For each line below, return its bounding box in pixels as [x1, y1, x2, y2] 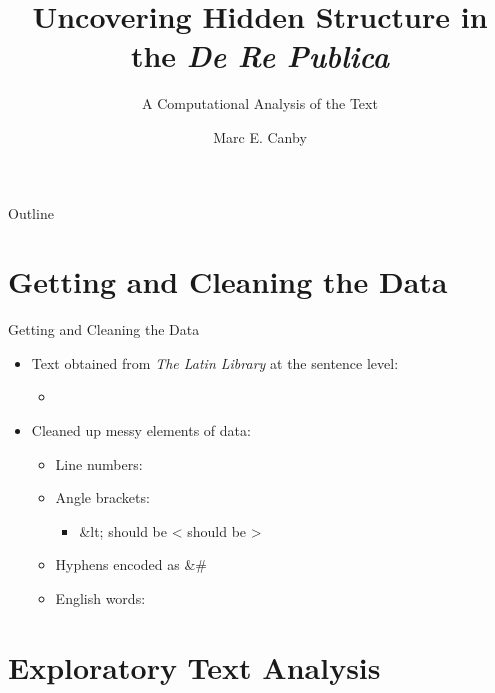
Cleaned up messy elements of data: [31, 420, 251, 440]
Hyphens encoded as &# [55, 554, 208, 575]
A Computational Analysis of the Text [142, 93, 378, 114]
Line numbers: [55, 453, 143, 474]
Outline [8, 202, 54, 223]
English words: [55, 587, 146, 608]
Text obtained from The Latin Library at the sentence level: [31, 352, 399, 373]
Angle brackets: [55, 487, 150, 508]
